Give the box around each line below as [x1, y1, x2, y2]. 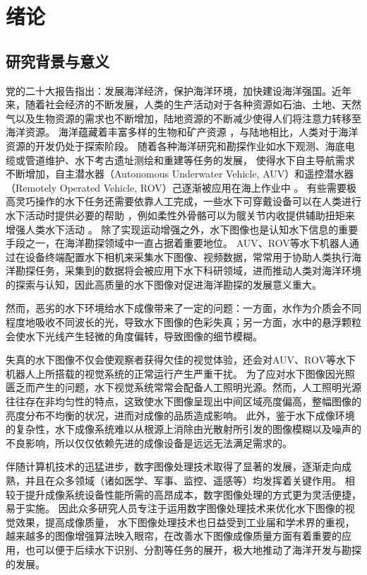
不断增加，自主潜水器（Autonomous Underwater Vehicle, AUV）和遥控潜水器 [6, 166, 354, 181]
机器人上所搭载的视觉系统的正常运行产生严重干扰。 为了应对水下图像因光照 [6, 366, 355, 381]
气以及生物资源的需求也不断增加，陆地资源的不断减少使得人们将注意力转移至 [6, 110, 361, 125]
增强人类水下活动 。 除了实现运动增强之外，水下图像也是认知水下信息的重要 [6, 221, 359, 236]
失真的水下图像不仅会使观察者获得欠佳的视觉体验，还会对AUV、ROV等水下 [6, 352, 356, 367]
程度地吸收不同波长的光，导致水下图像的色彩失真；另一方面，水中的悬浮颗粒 [6, 315, 361, 330]
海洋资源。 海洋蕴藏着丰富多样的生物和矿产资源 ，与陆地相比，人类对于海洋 [6, 124, 359, 139]
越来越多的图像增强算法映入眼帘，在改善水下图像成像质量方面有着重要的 [6, 528, 342, 543]
